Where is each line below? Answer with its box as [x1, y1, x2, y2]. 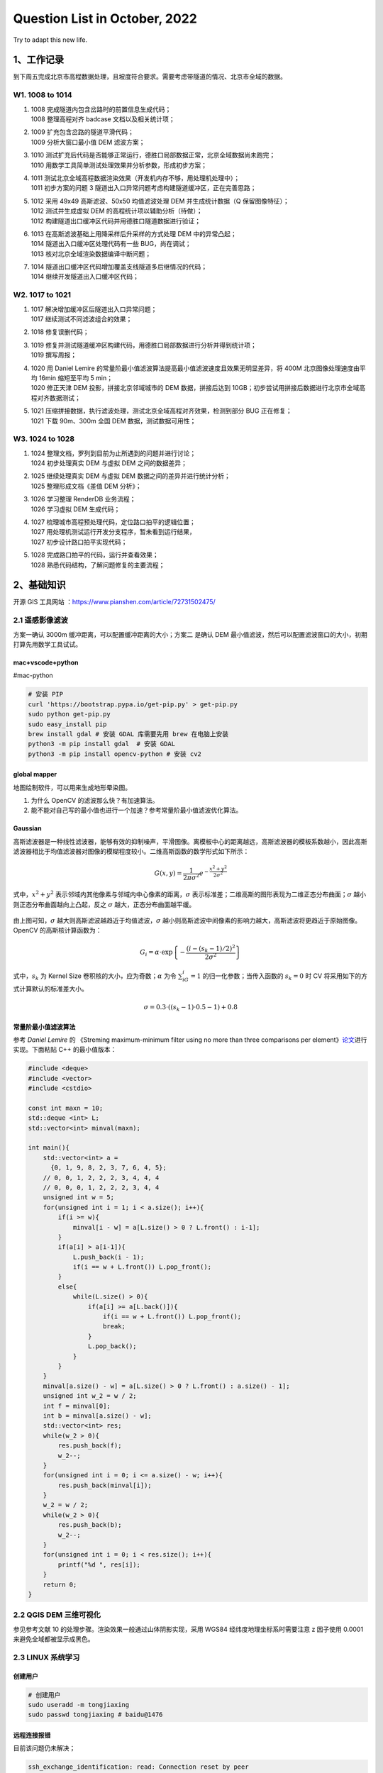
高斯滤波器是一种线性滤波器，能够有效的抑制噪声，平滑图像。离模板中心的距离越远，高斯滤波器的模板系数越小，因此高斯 [13, 837, 367, 845]
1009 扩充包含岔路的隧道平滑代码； [30, 128, 134, 136]
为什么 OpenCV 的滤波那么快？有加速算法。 [30, 796, 159, 805]
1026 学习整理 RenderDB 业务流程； [30, 495, 136, 504]
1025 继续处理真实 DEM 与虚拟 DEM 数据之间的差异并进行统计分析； [30, 472, 231, 480]
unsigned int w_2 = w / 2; [43, 1392, 138, 1400]
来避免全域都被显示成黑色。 [13, 1635, 94, 1643]
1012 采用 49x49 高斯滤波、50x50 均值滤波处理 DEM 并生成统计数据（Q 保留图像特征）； [30, 196, 290, 205]
